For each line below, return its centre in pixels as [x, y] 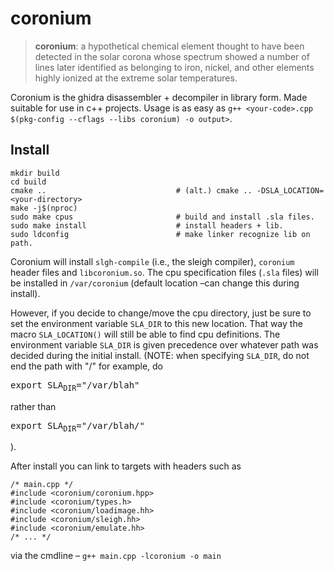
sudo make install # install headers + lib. [147, 225]
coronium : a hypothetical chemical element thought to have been [169, 46]
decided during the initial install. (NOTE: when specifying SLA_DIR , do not [160, 355]
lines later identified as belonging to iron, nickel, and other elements [174, 67]
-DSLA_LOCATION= [290, 190]
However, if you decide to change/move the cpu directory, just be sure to [161, 313]
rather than [33, 406]
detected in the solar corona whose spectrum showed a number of [172, 56]
